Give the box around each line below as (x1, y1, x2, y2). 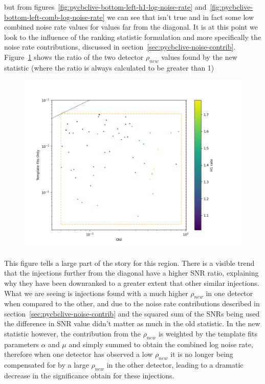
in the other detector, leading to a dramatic (106, 359, 244, 370)
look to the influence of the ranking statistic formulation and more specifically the (4, 31, 261, 42)
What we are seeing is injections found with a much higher (4, 287, 188, 298)
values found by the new (161, 51, 237, 62)
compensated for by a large (4, 359, 89, 370)
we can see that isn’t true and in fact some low (107, 11, 254, 22)
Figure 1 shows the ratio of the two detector (4, 51, 144, 62)
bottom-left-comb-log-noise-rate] (4, 11, 105, 22)
